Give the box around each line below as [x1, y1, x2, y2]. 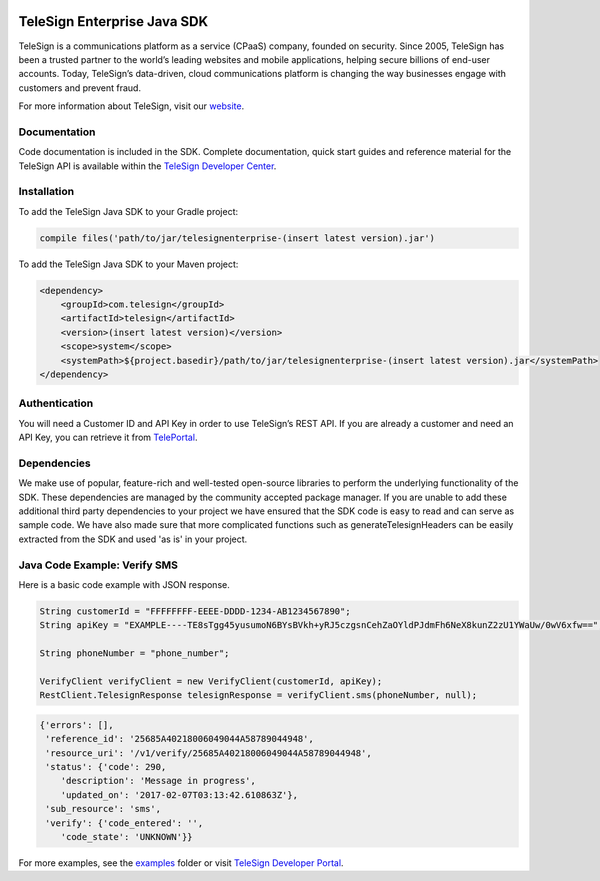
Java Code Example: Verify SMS [18, 558, 179, 572]
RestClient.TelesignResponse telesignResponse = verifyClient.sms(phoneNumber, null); [39, 690, 478, 701]
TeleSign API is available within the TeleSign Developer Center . [18, 160, 277, 172]
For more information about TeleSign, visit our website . [18, 100, 245, 112]
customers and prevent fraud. [18, 81, 142, 94]
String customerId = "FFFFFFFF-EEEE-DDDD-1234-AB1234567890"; [39, 606, 351, 617]
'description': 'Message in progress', [60, 775, 257, 787]
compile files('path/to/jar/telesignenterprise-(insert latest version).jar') [39, 232, 435, 244]
